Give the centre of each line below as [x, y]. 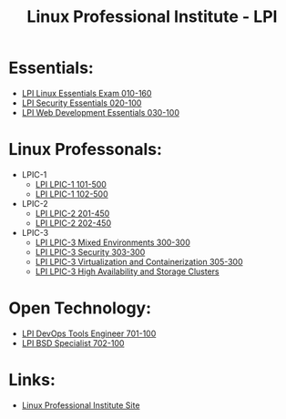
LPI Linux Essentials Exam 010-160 [87, 93]
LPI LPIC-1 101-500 [71, 184]
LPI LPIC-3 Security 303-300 [90, 251]
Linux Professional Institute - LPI [152, 17]
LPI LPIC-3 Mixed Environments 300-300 [112, 242]
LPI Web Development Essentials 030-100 [100, 112]
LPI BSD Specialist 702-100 [73, 342]
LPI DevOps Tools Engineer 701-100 [89, 333]
